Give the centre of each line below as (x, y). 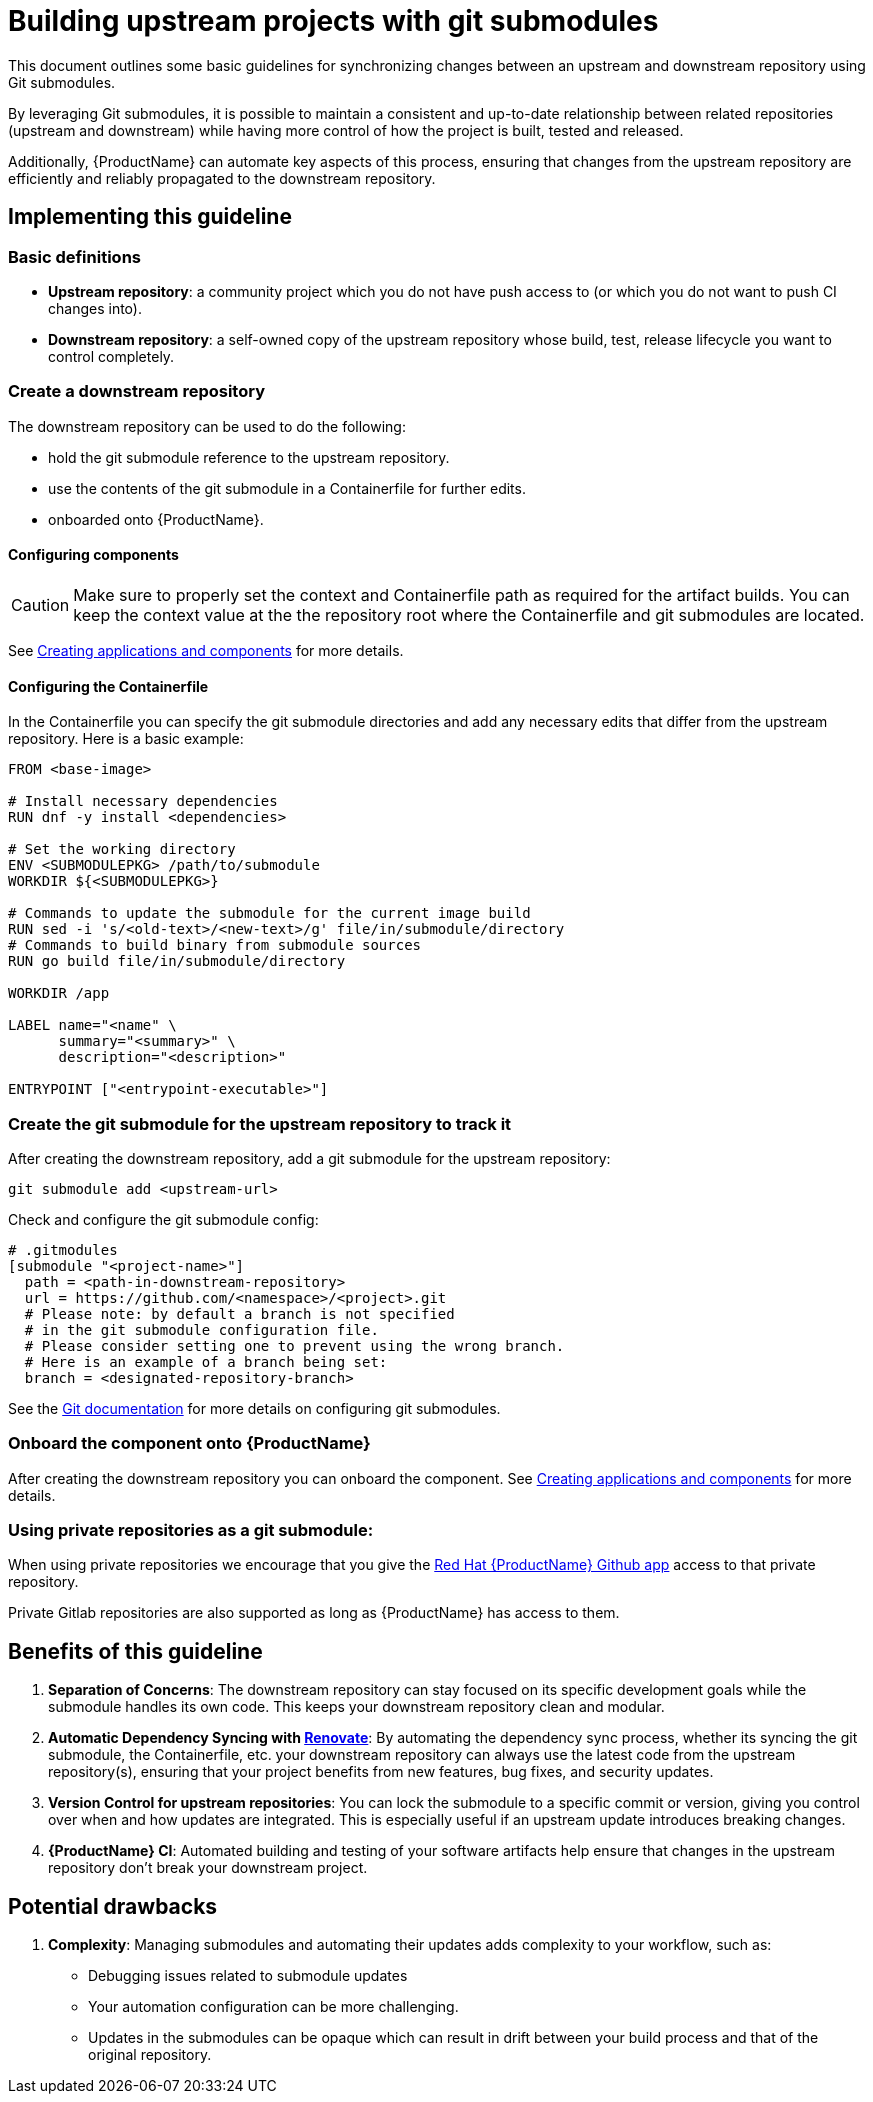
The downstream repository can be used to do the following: (207, 426)
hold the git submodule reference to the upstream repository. (249, 457)
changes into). (95, 308)
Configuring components (93, 555)
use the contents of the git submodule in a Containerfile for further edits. (287, 488)
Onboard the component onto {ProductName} (189, 1443)
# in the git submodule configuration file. (201, 1329)
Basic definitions (74, 256)
